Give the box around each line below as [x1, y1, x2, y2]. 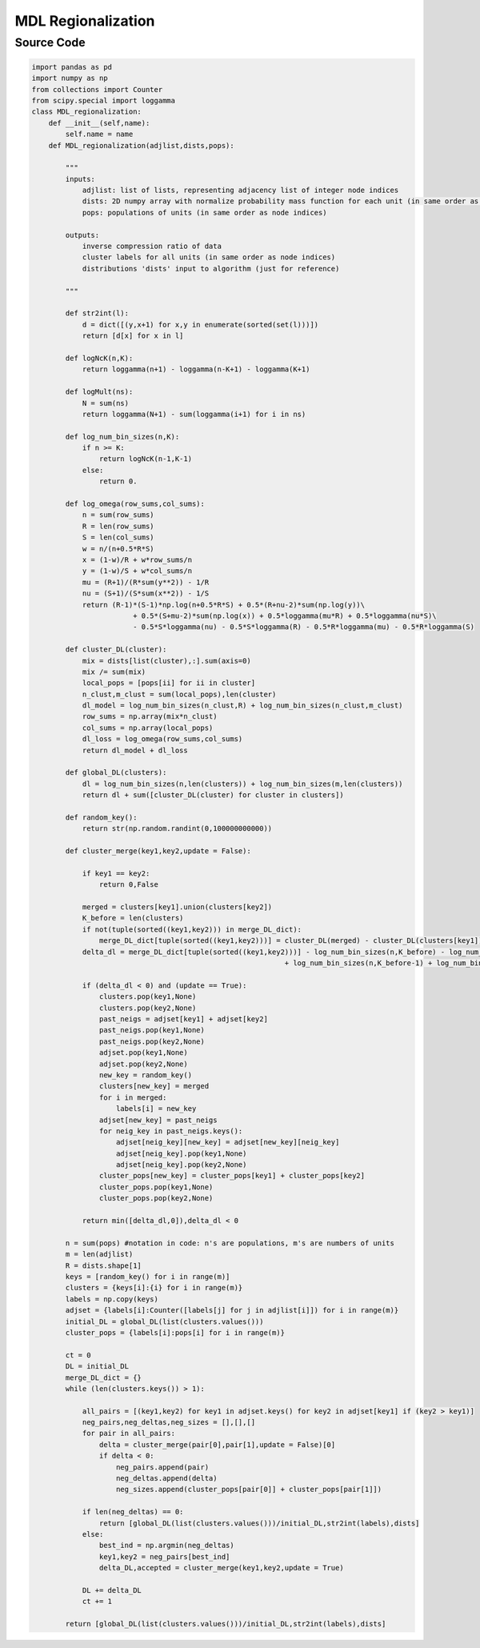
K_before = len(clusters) [82, 913, 184, 923]
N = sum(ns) [82, 399, 130, 407]
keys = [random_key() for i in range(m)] [65, 1272, 230, 1281]
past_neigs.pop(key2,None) [98, 1037, 206, 1046]
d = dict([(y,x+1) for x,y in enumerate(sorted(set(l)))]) [82, 320, 319, 329]
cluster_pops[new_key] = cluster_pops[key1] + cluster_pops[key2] [98, 1171, 366, 1181]
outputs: [65, 231, 100, 239]
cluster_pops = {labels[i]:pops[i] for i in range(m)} [65, 1328, 286, 1337]
